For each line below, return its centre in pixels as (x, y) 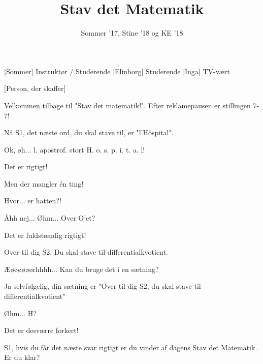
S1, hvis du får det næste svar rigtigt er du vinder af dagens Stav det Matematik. (131, 347)
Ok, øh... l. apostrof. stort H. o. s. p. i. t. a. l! (75, 149)
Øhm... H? (20, 313)
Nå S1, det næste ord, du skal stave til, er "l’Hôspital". (89, 132)
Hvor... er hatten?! (33, 201)
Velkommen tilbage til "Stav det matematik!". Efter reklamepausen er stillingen (127, 105)
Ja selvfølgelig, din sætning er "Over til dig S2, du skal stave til (103, 286)
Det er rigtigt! (26, 166)
